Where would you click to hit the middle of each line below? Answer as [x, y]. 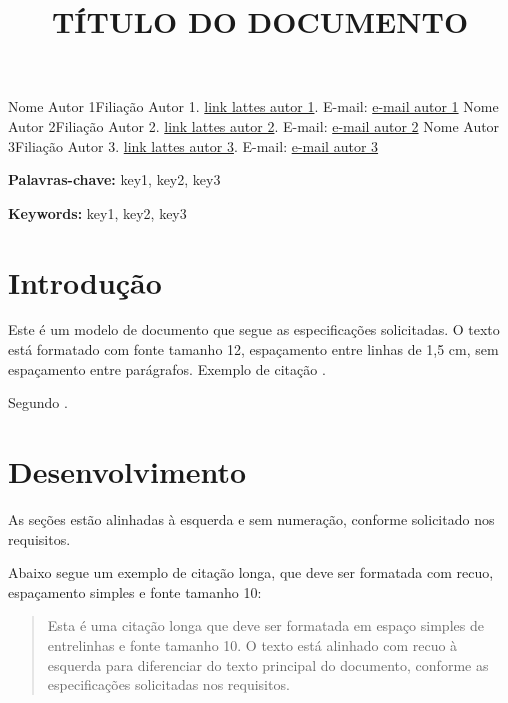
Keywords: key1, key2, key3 [97, 212]
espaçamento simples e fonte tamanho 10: [135, 591]
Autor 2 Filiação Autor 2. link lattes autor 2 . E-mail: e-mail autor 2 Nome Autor [254, 125]
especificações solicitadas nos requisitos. [168, 684]
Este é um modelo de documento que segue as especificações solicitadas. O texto [254, 329]
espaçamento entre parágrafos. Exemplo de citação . [167, 368]
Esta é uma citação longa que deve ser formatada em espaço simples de [265, 625]
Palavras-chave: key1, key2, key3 [114, 179]
